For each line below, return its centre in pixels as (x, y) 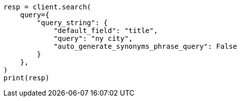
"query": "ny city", (93, 38)
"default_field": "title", (106, 31)
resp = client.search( (48, 7)
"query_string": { (72, 23)
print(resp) (26, 78)
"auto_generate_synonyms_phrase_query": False (145, 46)
